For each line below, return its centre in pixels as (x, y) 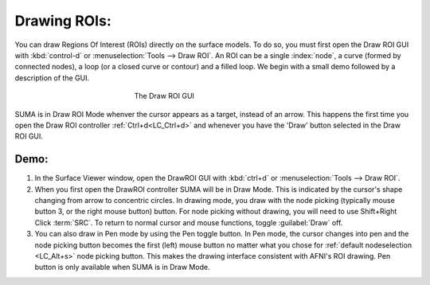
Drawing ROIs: (63, 21)
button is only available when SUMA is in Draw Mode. (122, 267)
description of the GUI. (52, 78)
